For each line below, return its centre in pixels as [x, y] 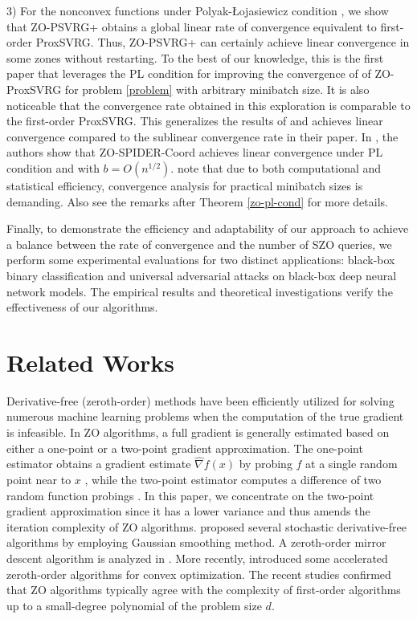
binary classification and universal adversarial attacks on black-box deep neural [202, 275]
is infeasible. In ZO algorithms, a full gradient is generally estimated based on [198, 432]
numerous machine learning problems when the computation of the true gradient [205, 416]
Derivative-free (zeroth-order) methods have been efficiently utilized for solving [200, 400]
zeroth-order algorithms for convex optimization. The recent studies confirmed [199, 574]
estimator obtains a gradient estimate [99, 464]
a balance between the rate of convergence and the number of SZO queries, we [199, 244]
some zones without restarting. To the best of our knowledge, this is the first [195, 57]
